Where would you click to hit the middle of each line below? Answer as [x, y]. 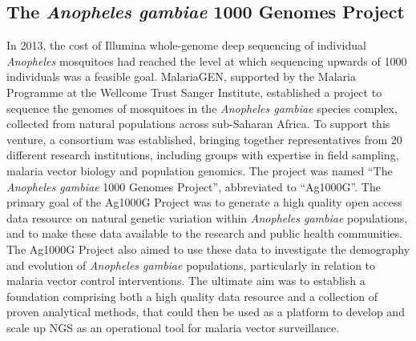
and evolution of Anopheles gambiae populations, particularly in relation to [191, 265]
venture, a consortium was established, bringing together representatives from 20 [204, 139]
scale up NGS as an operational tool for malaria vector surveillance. [173, 327]
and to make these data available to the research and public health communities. [205, 233]
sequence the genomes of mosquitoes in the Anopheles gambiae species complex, [202, 108]
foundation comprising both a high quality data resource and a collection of [192, 296]
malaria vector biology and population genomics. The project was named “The [200, 170]
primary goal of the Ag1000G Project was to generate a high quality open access [204, 202]
